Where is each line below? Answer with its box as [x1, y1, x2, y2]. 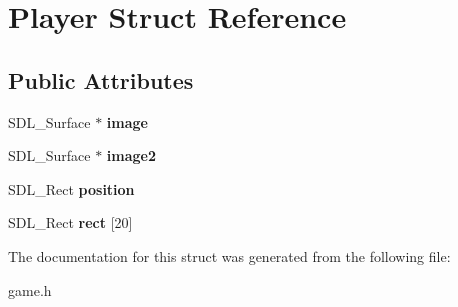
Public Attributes [8, 64, 194, 95]
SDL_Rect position [8, 178, 135, 199]
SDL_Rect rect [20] [8, 212, 133, 233]
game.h [8, 279, 52, 300]
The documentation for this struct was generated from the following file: [8, 245, 451, 266]
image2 [106, 145, 157, 166]
